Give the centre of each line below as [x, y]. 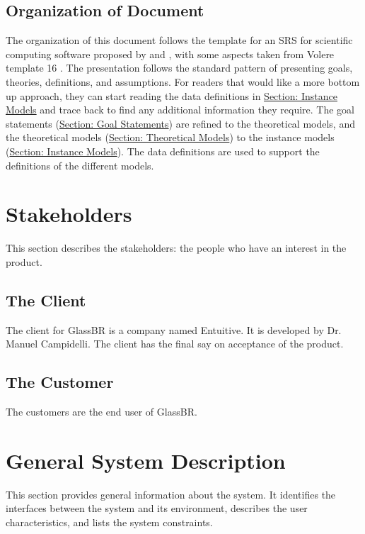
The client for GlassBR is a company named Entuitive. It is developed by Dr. [174, 329]
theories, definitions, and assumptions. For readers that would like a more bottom [183, 81]
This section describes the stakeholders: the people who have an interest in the [176, 248]
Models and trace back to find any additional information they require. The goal [180, 110]
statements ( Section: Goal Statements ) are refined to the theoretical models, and [180, 123]
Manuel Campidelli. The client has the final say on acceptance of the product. [175, 344]
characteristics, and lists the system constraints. [109, 522]
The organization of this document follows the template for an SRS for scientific [179, 40]
